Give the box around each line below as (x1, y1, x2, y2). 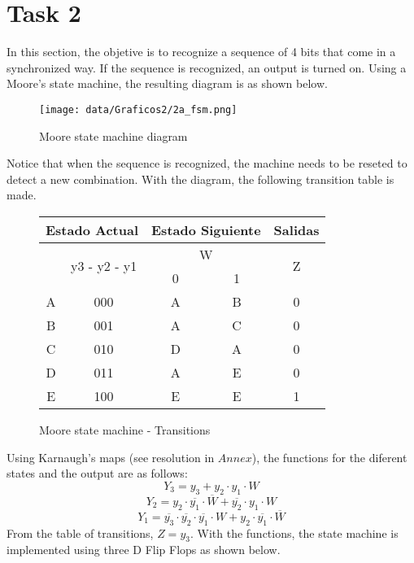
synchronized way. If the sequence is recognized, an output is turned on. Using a (7, 59, 407, 76)
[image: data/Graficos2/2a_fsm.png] (39, 103, 238, 116)
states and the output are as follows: (7, 465, 188, 482)
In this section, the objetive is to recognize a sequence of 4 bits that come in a (7, 43, 396, 60)
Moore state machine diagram (39, 127, 188, 144)
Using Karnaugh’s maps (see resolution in (7, 448, 215, 465)
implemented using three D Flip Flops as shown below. (7, 541, 281, 558)
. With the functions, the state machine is (190, 524, 399, 541)
